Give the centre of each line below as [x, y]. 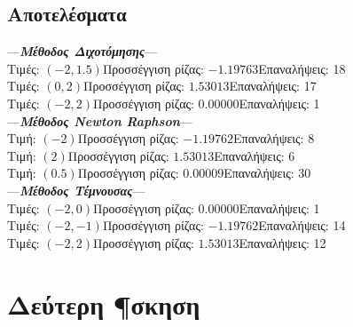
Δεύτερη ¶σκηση [104, 303]
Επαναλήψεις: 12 [282, 242]
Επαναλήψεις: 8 [274, 138]
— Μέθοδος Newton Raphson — [100, 120]
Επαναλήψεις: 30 [267, 173]
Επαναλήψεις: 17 [273, 86]
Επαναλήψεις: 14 [302, 225]
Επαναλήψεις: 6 [255, 155]
